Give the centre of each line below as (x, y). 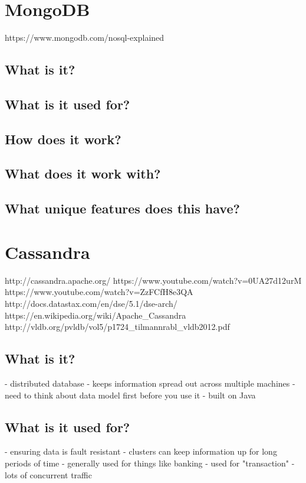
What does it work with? (83, 174)
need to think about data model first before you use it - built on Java (130, 395)
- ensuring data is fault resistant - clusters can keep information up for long (141, 451)
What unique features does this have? (122, 208)
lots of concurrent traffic (48, 474)
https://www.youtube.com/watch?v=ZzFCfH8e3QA (99, 292)
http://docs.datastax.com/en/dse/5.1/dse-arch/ (91, 303)
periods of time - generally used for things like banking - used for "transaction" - (150, 463)
